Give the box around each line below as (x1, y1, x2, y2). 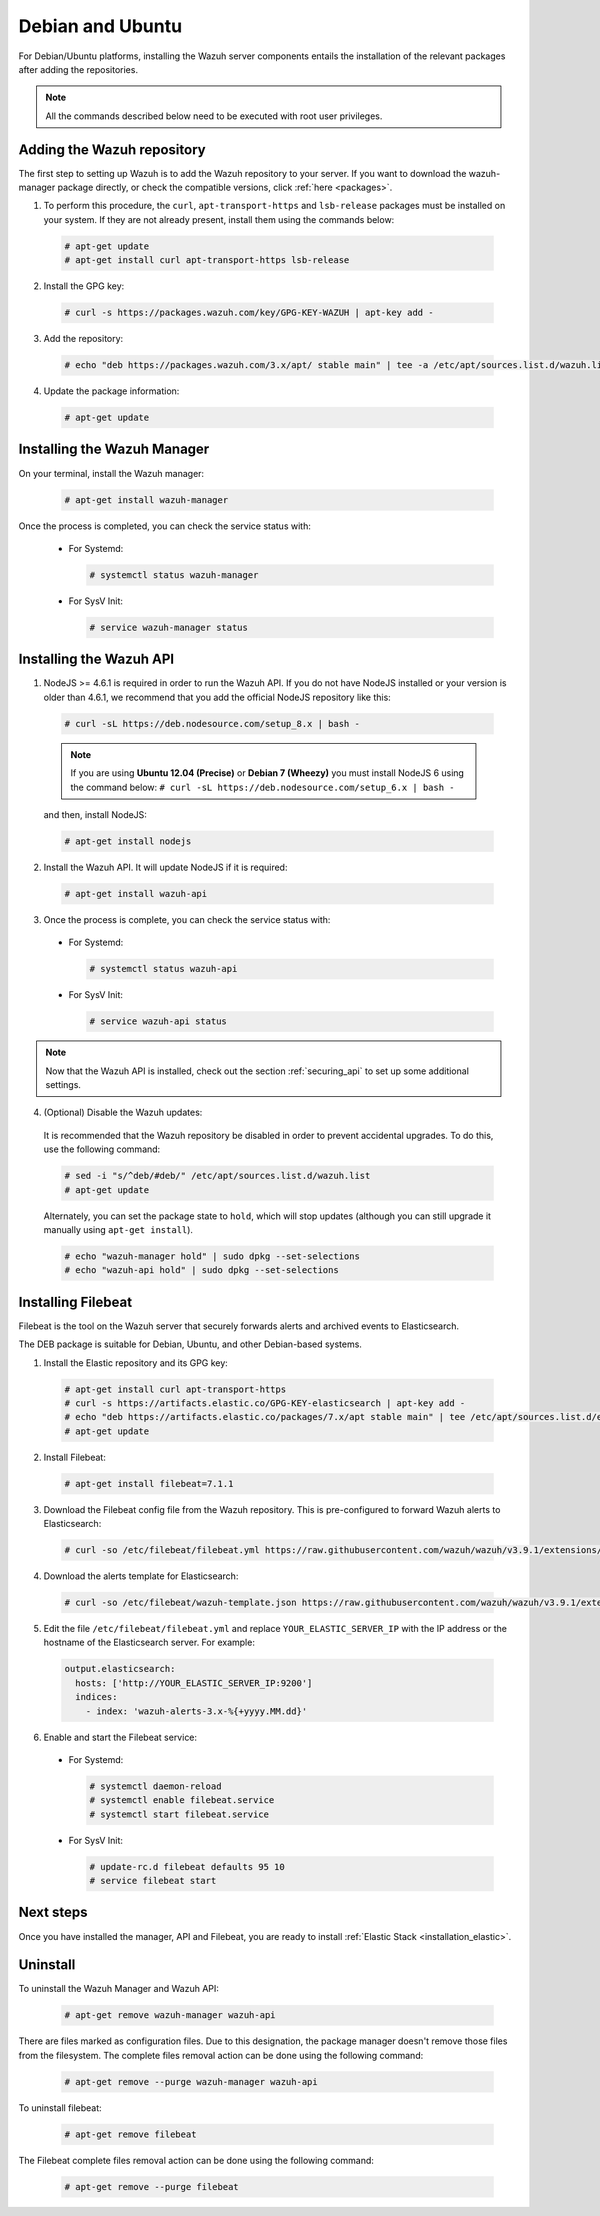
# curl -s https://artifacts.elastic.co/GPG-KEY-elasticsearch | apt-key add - (64, 1397, 466, 1409)
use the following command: (43, 1143, 161, 1155)
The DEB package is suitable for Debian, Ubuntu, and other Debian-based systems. (18, 1338, 362, 1350)
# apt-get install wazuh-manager (64, 494, 229, 505)
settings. (45, 1078, 82, 1090)
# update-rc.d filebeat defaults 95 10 (89, 1861, 285, 1872)
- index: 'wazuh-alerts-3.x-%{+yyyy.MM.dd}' (85, 1705, 308, 1717)
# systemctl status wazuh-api (89, 963, 238, 975)
